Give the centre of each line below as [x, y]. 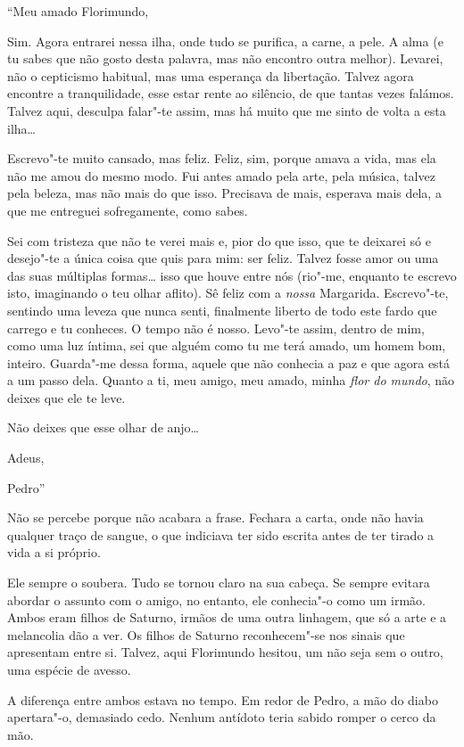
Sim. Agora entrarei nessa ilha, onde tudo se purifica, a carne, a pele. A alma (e [225, 41]
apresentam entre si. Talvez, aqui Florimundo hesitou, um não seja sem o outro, [225, 652]
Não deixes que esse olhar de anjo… [103, 427]
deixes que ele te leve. [66, 397]
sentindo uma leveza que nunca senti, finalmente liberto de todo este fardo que [222, 310]
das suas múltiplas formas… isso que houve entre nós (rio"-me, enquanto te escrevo [232, 275]
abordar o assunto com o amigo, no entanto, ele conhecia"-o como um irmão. [217, 599]
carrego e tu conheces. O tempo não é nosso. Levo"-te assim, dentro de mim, [216, 328]
